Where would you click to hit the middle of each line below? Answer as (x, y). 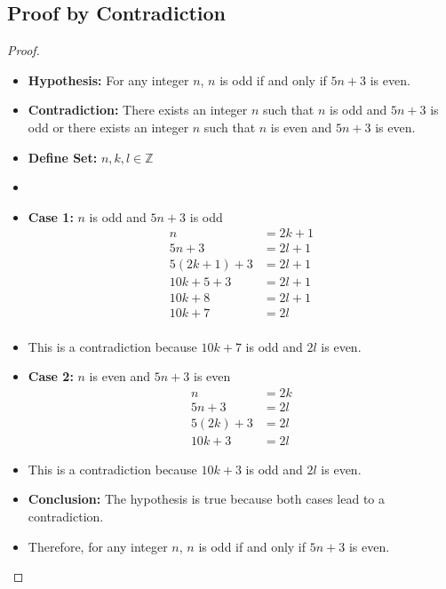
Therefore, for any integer (98, 546)
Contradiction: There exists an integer (138, 110)
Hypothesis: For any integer (108, 80)
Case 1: (51, 216)
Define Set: (63, 157)
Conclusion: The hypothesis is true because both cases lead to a (207, 499)
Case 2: (51, 376)
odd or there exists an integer (108, 127)
